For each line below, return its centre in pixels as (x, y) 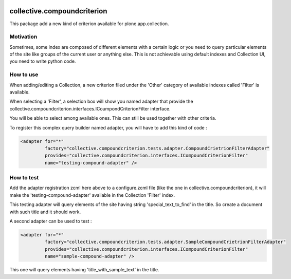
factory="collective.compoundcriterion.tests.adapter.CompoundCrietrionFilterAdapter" (157, 148)
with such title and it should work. (45, 212)
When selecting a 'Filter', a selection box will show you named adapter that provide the (101, 101)
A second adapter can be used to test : (51, 221)
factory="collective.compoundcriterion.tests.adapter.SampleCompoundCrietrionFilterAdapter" (165, 242)
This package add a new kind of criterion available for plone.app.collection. (89, 24)
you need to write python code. (43, 61)
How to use (24, 75)
